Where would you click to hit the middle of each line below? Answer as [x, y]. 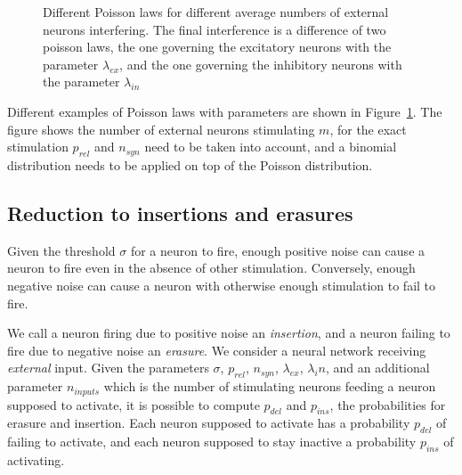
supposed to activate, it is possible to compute [134, 404]
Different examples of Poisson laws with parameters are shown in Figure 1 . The [225, 111]
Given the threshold [61, 250]
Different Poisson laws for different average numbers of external [216, 12]
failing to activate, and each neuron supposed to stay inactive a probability [212, 442]
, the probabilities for [388, 404]
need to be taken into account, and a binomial [271, 147]
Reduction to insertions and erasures [180, 213]
